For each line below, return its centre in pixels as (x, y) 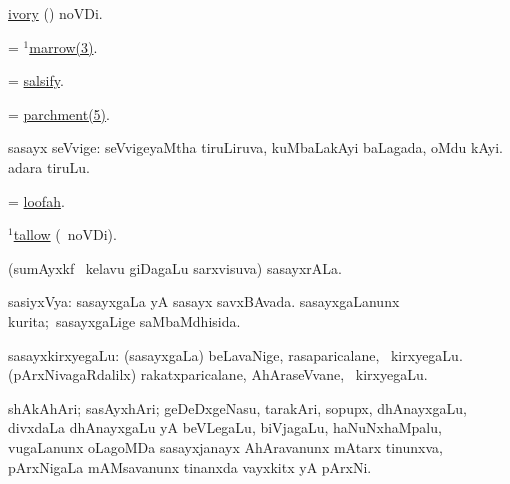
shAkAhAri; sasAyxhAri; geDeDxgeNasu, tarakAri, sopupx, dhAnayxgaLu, (237, 407)
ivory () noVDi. (55, 13)
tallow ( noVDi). (65, 234)
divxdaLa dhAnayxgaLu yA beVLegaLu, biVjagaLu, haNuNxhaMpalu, (225, 427)
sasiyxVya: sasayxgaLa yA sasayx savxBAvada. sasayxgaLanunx (204, 301)
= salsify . (36, 80)
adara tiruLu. (49, 166)
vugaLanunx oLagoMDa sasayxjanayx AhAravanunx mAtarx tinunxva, (225, 446)
